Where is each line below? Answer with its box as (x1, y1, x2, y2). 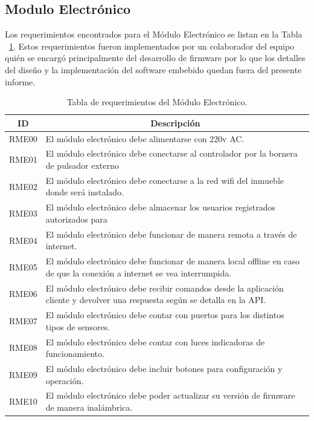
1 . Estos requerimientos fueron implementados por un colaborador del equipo (9, 39, 295, 52)
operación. (45, 374, 84, 387)
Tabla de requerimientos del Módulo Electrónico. (66, 96, 248, 108)
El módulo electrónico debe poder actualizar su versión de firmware (45, 389, 295, 402)
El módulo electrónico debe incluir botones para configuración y (45, 362, 283, 374)
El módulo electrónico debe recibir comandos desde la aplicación (45, 281, 284, 294)
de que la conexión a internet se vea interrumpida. (45, 266, 232, 279)
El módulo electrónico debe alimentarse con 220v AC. (45, 132, 245, 145)
